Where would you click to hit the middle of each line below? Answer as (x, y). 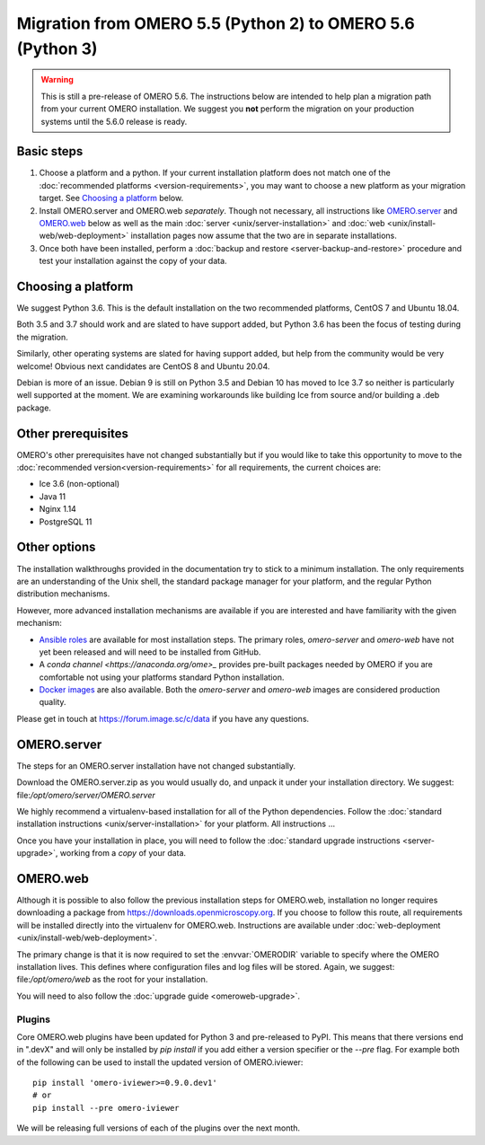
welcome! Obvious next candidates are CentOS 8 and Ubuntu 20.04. (143, 366)
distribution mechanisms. (63, 594)
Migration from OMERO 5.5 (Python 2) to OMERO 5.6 (216, 23)
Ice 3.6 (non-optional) (79, 484)
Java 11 (53, 496)
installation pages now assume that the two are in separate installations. (264, 236)
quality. (53, 702)
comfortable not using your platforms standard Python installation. (162, 677)
